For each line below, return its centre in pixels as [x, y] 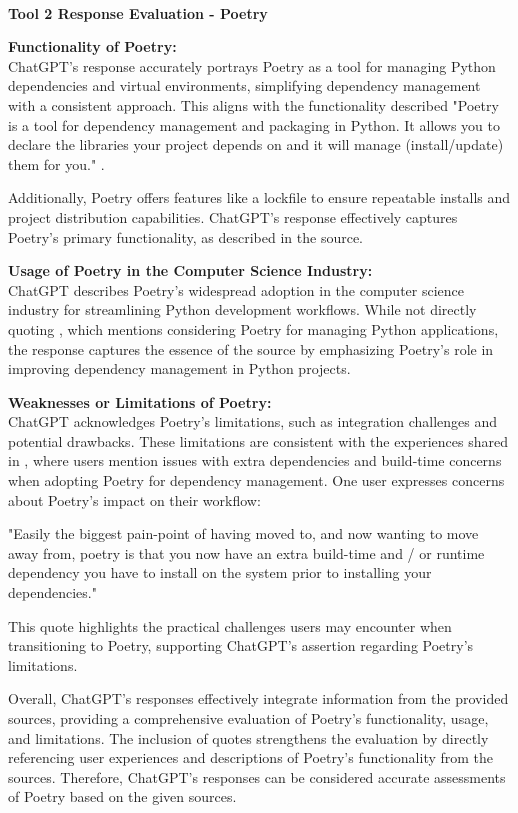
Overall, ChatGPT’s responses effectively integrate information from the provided [258, 698]
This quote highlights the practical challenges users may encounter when [230, 625]
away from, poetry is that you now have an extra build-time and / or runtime [246, 552]
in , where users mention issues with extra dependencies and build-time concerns [255, 460]
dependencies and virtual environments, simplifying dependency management [244, 85]
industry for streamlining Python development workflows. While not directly [242, 309]
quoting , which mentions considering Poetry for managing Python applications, [253, 328]
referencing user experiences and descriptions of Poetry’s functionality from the [251, 757]
